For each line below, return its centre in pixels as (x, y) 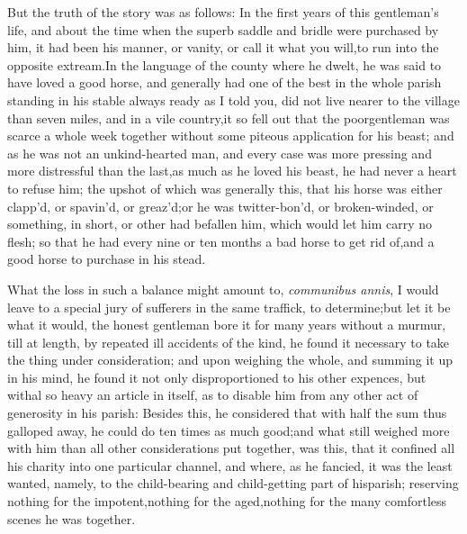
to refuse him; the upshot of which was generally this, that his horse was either (225, 188)
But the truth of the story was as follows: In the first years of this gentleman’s (223, 12)
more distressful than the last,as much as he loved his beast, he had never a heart (232, 171)
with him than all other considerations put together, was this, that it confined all (231, 448)
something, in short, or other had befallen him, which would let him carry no (220, 224)
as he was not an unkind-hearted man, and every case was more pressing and (220, 153)
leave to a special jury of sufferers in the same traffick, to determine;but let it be (229, 307)
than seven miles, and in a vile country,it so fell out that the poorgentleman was (229, 118)
